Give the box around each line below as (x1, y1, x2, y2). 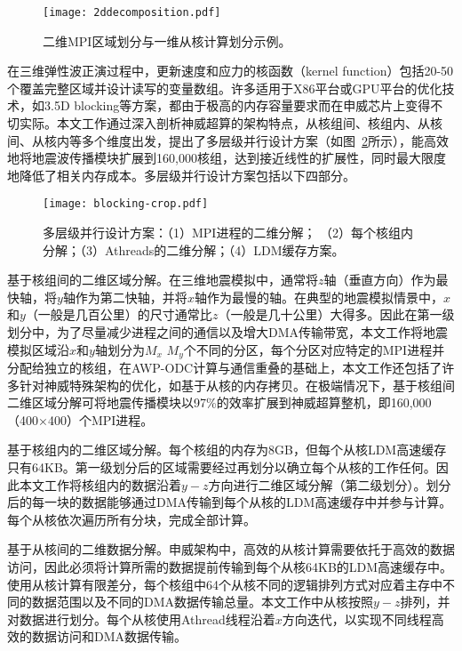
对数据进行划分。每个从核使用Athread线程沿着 (7, 609, 275, 628)
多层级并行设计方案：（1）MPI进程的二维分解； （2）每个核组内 (43, 223, 414, 242)
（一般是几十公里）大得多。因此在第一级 (218, 305, 455, 324)
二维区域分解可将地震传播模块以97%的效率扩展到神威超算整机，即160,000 (7, 393, 432, 412)
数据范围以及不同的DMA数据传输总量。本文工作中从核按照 (31, 592, 374, 611)
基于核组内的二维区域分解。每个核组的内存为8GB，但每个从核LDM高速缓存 (7, 440, 447, 459)
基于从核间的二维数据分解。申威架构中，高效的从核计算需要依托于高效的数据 (7, 540, 455, 559)
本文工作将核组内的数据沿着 (19, 475, 181, 494)
